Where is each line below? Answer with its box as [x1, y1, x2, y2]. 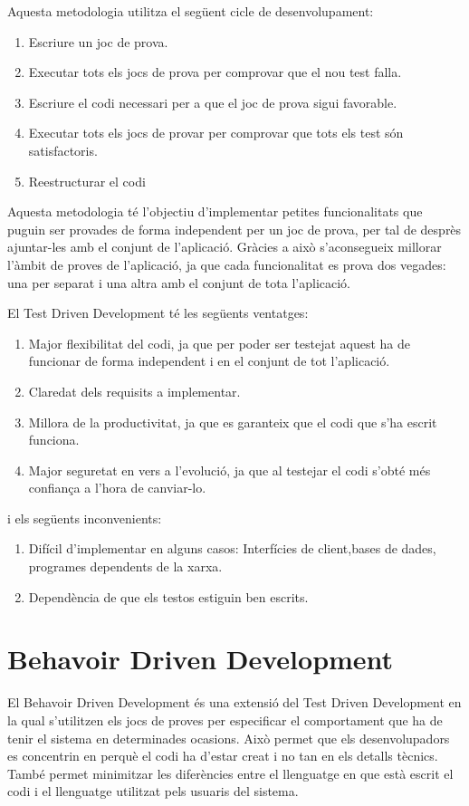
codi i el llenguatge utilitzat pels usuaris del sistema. [7, 782, 299, 801]
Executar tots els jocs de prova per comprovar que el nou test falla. [28, 62, 402, 82]
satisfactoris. [28, 140, 98, 159]
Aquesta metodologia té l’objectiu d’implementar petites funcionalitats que [7, 202, 423, 221]
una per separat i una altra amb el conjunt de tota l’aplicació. [7, 273, 350, 292]
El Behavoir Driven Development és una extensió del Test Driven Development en [7, 693, 462, 712]
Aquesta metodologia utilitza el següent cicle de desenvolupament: [7, 2, 374, 20]
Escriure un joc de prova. [28, 32, 168, 51]
